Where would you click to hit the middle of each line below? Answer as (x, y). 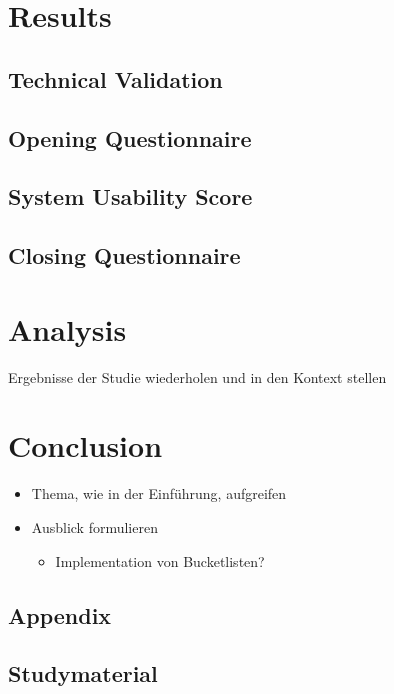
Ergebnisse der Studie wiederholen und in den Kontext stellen (197, 376)
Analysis (67, 328)
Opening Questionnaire (130, 137)
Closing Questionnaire (124, 255)
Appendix (60, 614)
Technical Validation (115, 78)
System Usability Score (130, 196)
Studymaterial (83, 673)
